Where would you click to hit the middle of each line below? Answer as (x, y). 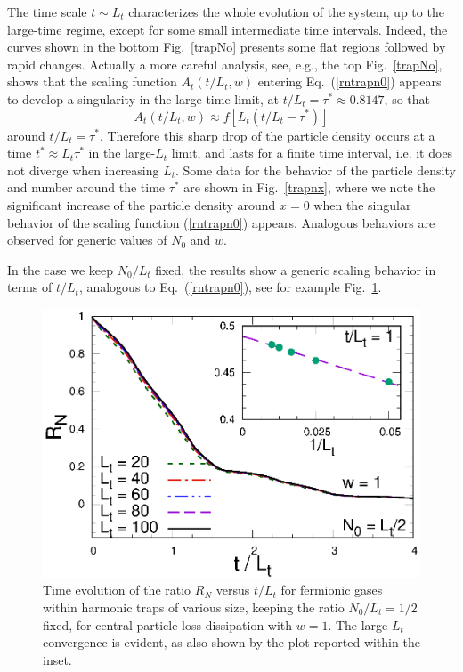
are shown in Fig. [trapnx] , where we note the (309, 187)
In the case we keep (61, 269)
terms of (30, 287)
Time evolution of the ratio (117, 590)
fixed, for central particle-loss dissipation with (168, 624)
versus (233, 590)
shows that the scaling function (92, 81)
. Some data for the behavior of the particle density (316, 170)
